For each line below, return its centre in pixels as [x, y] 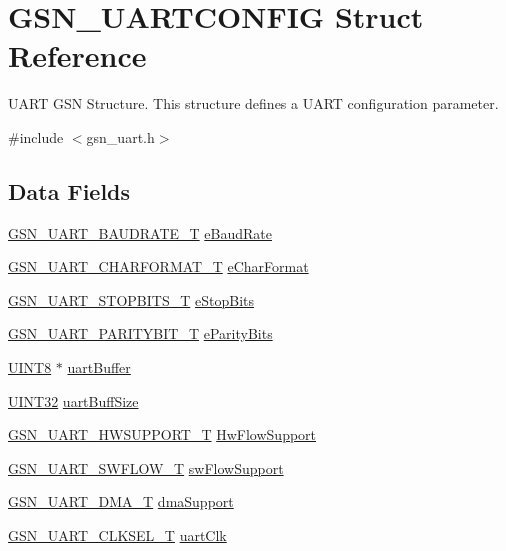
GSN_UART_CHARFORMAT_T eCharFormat [158, 266]
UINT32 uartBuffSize [73, 400]
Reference [77, 55]
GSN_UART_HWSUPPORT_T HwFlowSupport [162, 434]
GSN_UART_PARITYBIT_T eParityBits [140, 333]
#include [36, 136]
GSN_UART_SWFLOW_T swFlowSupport [146, 467]
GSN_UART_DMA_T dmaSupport [121, 501]
